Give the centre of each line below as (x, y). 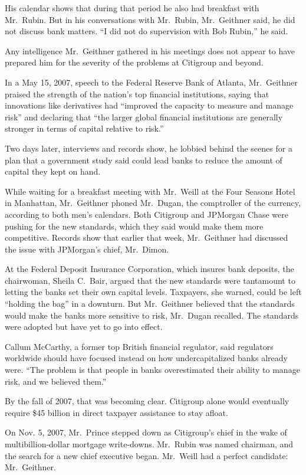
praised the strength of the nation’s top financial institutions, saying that (137, 94)
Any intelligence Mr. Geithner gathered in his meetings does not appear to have (150, 50)
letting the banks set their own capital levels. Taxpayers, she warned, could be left (153, 292)
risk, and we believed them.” (56, 381)
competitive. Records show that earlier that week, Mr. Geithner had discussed (147, 237)
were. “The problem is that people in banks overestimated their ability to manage (152, 370)
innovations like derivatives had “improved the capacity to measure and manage (149, 105)
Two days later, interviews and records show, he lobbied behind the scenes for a (149, 148)
